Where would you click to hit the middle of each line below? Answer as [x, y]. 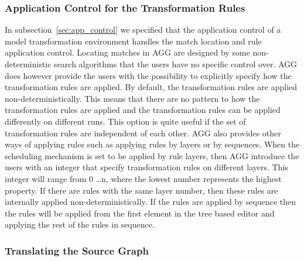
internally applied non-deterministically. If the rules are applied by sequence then [151, 202]
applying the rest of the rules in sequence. [80, 224]
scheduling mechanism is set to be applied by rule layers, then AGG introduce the [152, 155]
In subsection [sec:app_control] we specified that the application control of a [143, 30]
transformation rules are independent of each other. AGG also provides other [143, 133]
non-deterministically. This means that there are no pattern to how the [132, 98]
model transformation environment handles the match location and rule [133, 41]
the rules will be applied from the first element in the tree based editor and [140, 213]
